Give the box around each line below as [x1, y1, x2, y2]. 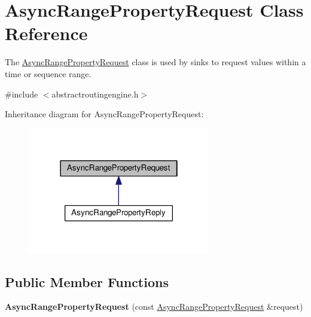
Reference [5, 21, 88, 45]
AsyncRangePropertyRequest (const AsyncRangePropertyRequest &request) [5, 300, 303, 313]
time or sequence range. [5, 67, 92, 80]
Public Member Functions [5, 272, 169, 291]
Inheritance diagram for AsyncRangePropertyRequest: [5, 108, 204, 120]
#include [5, 87, 38, 100]
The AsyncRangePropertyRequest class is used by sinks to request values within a [5, 56, 306, 68]
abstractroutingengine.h [51, 87, 139, 100]
